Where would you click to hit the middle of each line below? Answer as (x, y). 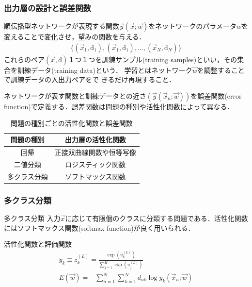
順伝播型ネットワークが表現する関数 (62, 26)
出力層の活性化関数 (95, 140)
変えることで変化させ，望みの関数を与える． (75, 37)
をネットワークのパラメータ (192, 26)
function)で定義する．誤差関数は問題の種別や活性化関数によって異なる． (119, 107)
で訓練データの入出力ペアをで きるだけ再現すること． (90, 79)
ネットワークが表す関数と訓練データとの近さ (75, 96)
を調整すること (221, 70)
